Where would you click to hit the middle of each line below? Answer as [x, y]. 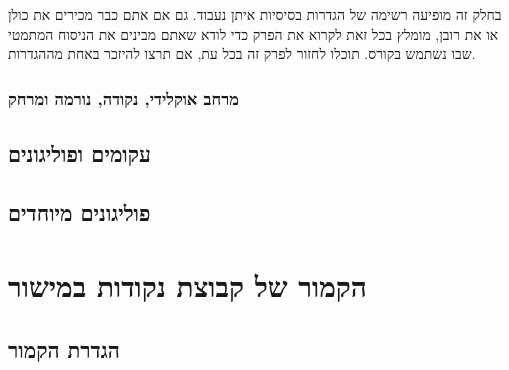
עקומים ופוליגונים [79, 153]
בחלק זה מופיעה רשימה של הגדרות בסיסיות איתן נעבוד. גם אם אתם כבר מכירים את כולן [255, 14]
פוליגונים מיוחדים [79, 211]
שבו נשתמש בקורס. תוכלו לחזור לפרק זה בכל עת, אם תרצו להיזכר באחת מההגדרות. [242, 53]
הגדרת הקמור [64, 348]
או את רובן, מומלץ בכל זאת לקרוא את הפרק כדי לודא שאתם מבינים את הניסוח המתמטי [253, 33]
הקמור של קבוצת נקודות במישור [187, 285]
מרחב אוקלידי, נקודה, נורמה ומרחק [123, 97]
